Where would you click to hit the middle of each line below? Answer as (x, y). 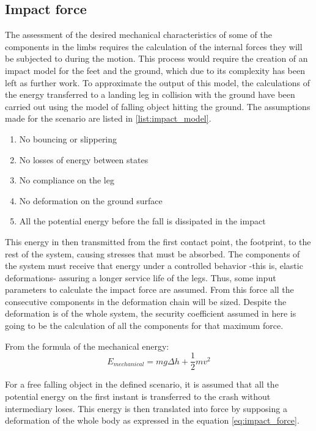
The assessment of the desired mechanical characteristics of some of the (138, 35)
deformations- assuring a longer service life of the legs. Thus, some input (141, 277)
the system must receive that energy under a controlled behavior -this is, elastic (154, 266)
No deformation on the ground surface (91, 200)
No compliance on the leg (67, 180)
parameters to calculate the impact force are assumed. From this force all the (149, 289)
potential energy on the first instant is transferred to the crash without (138, 396)
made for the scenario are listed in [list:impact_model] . (108, 118)
